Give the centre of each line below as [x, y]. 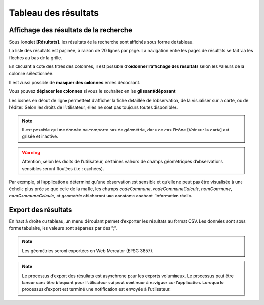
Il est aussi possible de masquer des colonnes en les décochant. [75, 83]
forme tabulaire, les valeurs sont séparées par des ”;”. [63, 228]
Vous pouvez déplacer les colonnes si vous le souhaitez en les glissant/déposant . [93, 91]
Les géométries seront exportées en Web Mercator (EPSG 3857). [88, 251]
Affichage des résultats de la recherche [70, 30]
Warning [31, 152]
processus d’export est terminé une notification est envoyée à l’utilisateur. [96, 289]
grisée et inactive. [40, 136]
